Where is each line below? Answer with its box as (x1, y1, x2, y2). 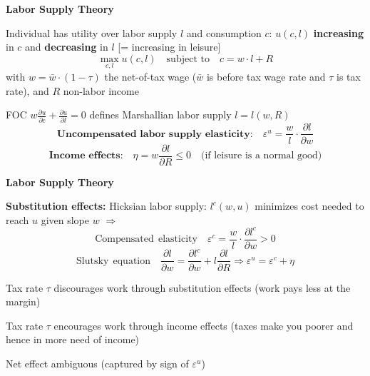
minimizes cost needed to (255, 198, 364, 213)
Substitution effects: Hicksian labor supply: (6, 198, 207, 213)
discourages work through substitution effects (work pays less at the (53, 280, 351, 295)
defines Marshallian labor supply (89, 107, 232, 122)
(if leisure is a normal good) (200, 151, 322, 161)
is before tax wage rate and (206, 69, 326, 83)
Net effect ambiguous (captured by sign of (6, 355, 189, 370)
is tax (336, 69, 361, 83)
